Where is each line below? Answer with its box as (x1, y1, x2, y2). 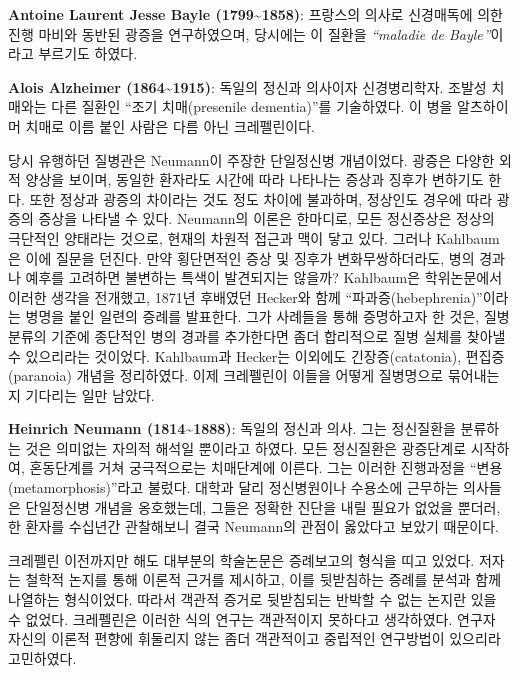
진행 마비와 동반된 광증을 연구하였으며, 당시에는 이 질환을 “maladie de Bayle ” (8, 23, 491, 44)
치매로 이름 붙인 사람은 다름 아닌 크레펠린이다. (25, 115, 316, 136)
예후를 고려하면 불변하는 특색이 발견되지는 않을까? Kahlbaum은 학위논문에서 (25, 267, 503, 288)
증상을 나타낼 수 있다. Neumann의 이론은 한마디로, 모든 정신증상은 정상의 (38, 208, 495, 229)
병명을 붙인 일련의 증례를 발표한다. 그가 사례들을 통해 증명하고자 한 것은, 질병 (25, 306, 510, 327)
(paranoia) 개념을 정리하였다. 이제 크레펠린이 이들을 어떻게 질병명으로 (8, 365, 444, 386)
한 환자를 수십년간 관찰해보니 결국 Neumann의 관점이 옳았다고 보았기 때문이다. (8, 516, 499, 537)
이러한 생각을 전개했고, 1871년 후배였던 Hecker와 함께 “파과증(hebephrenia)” (8, 286, 483, 307)
